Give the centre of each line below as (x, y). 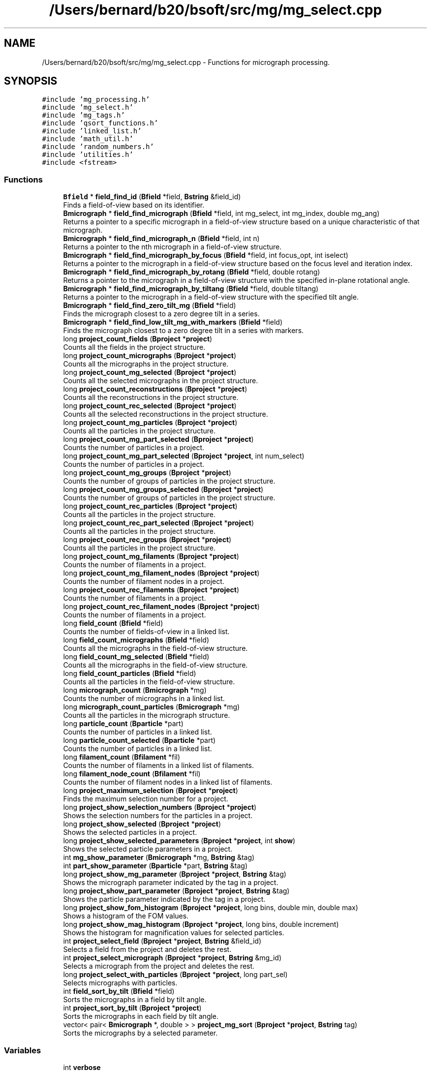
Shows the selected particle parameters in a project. (148, 849)
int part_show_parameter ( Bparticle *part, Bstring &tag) (155, 866)
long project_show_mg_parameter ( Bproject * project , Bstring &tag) (175, 874)
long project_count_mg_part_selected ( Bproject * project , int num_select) (184, 456)
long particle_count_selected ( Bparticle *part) (139, 740)
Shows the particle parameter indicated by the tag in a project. (164, 899)
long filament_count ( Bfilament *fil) (122, 757)
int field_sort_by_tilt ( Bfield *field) (119, 991)
